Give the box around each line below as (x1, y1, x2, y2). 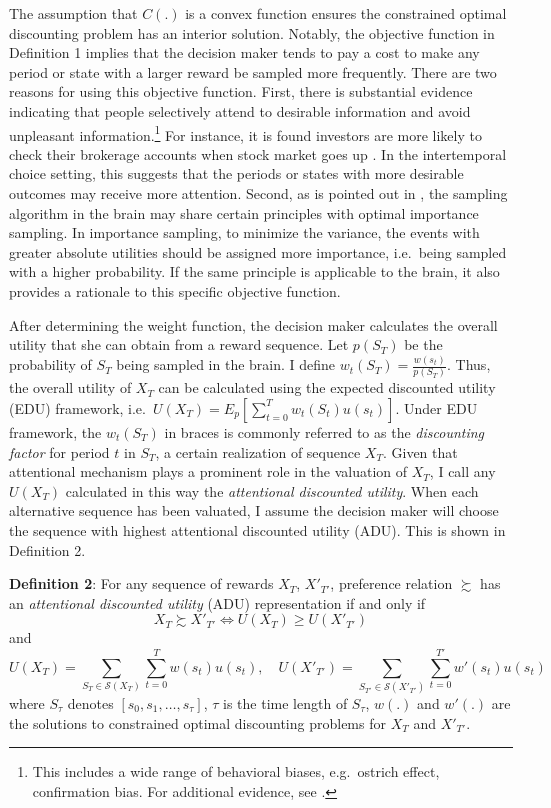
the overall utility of (9, 377, 132, 398)
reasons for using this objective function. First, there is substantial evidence (9, 81, 473, 102)
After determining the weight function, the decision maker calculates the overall (9, 314, 498, 335)
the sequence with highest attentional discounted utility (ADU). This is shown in (9, 519, 506, 540)
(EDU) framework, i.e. (9, 397, 146, 418)
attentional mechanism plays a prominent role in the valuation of (9, 461, 408, 482)
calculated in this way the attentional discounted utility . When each (65, 480, 479, 501)
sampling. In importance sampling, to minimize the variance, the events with (9, 222, 480, 243)
